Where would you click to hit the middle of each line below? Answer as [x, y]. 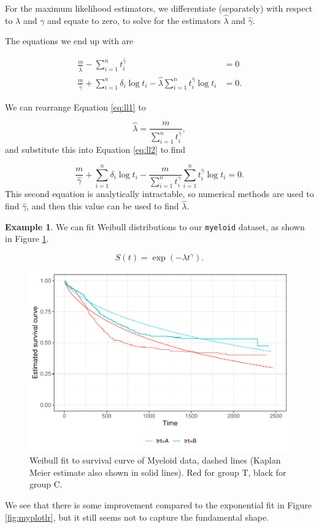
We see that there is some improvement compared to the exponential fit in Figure [158, 504]
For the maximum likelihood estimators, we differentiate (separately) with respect [159, 8]
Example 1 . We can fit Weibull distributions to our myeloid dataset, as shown [155, 226]
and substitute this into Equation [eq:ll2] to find [95, 149]
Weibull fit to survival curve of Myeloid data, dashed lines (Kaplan [155, 460]
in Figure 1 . [27, 239]
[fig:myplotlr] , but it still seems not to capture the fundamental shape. [137, 517]
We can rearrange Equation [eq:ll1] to [75, 107]
